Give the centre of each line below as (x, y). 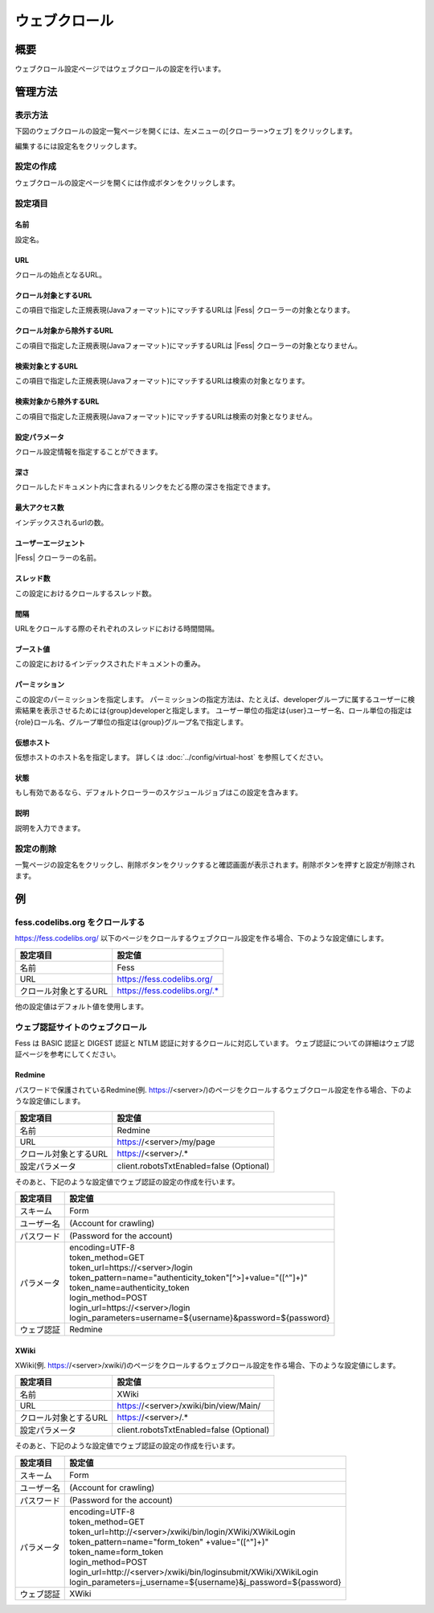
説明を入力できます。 (50, 827)
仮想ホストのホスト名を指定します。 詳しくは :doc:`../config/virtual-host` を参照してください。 (171, 757)
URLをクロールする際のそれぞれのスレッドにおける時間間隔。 (117, 628)
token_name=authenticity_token (129, 1287)
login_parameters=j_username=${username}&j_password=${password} (205, 1582)
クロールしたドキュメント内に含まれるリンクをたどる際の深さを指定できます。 (145, 487)
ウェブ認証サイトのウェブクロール (81, 1027)
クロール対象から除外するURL (64, 330)
